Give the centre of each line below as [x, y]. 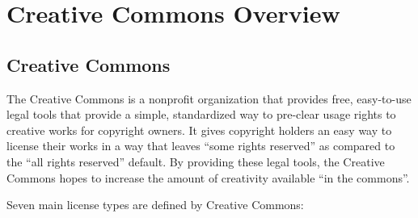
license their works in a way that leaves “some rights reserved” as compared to [201, 146]
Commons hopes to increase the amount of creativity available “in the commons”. [208, 177]
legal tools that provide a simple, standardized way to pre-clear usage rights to [201, 114]
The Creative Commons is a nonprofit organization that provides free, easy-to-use [209, 98]
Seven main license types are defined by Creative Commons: [155, 205]
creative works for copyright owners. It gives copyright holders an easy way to [199, 130]
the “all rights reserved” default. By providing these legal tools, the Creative [196, 161]
